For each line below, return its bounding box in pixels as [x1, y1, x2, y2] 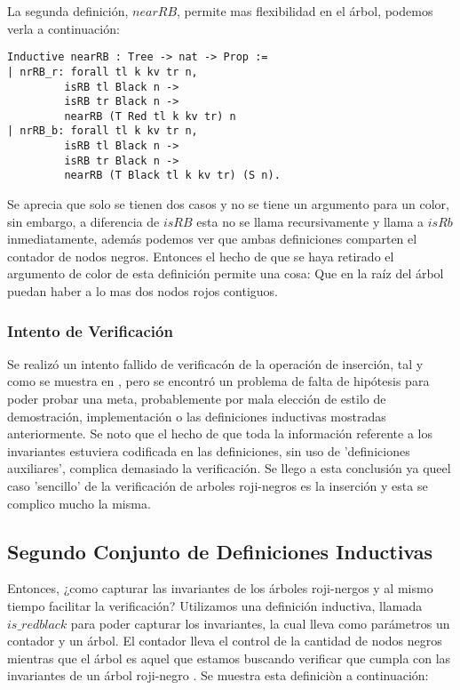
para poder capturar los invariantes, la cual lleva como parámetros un [70, 614, 450, 632]
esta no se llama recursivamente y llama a [196, 212, 424, 230]
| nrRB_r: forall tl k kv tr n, [7, 65, 198, 78]
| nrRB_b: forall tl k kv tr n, [7, 124, 198, 138]
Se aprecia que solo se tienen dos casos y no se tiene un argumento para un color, [7, 195, 449, 213]
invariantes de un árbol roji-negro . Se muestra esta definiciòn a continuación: [7, 666, 429, 685]
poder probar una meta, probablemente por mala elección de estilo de [7, 389, 386, 408]
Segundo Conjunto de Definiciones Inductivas [7, 537, 433, 565]
